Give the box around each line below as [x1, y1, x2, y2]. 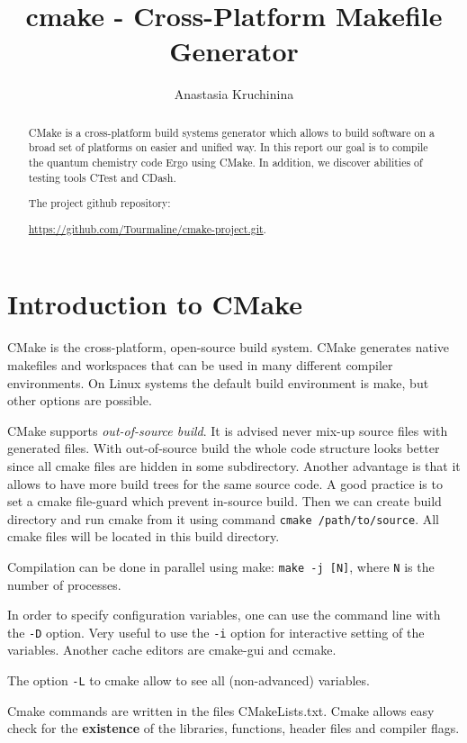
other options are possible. [7, 391, 152, 410]
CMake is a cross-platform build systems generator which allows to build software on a [28, 124, 435, 140]
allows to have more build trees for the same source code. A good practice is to [7, 474, 443, 493]
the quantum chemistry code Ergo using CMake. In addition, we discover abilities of [28, 155, 423, 170]
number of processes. [7, 575, 121, 593]
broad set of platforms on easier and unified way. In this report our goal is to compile [28, 140, 428, 155]
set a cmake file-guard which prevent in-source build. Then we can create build [7, 492, 442, 511]
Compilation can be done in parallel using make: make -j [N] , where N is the [7, 557, 435, 575]
